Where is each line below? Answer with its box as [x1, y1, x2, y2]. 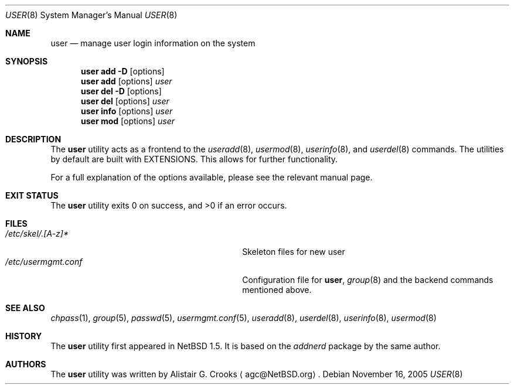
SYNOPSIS [5, 56, 48, 66]
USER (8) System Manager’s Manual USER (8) [5, 10, 178, 20]
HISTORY [5, 331, 42, 341]
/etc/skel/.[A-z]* [5, 228, 69, 238]
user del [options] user [81, 96, 169, 106]
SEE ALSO [5, 303, 45, 313]
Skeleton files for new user [242, 247, 345, 257]
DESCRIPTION [5, 134, 62, 144]
